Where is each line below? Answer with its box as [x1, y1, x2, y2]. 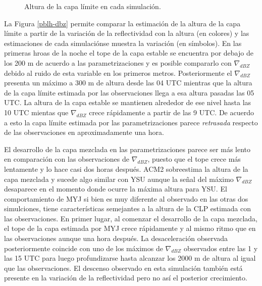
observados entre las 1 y [183, 243, 258, 253]
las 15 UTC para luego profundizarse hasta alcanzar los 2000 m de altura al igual [4, 253, 256, 263]
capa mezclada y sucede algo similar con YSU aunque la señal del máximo [4, 173, 234, 184]
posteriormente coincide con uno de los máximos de [4, 243, 163, 253]
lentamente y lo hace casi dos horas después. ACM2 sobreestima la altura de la [4, 163, 248, 174]
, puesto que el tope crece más [147, 154, 241, 164]
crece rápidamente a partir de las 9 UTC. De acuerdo [89, 107, 254, 117]
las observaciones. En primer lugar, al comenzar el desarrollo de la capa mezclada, [4, 213, 258, 223]
